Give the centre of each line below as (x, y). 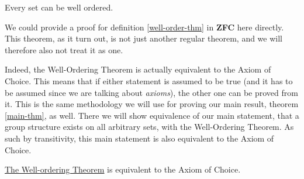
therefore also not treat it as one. (64, 49)
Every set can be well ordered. (59, 7)
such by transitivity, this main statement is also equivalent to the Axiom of (139, 138)
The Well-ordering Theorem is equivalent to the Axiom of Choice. (123, 169)
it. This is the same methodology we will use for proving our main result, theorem (152, 104)
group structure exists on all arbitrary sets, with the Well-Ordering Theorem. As (149, 127)
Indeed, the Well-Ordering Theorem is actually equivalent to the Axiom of (138, 69)
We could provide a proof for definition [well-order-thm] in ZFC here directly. (144, 27)
